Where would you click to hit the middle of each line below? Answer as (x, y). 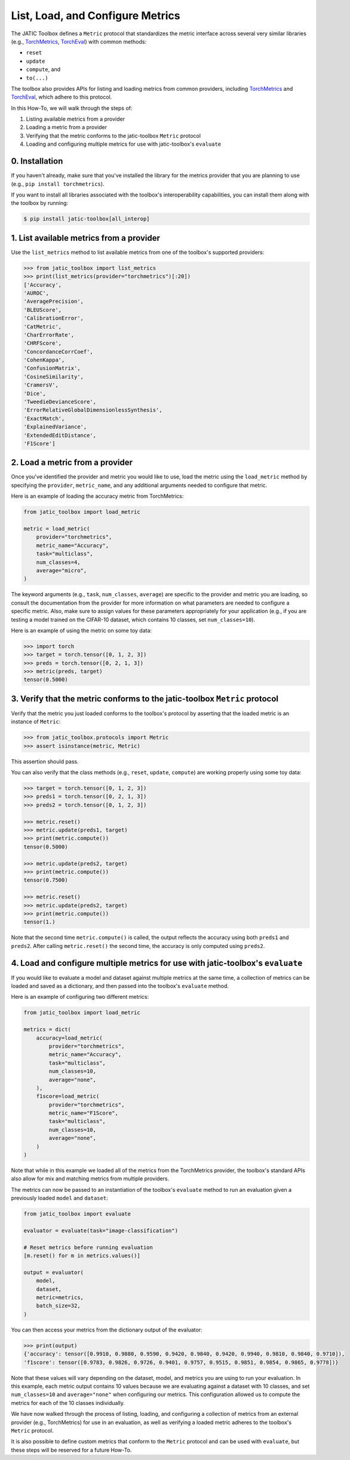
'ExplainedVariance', (55, 427)
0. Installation (37, 161)
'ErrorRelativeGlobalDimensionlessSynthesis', (93, 410)
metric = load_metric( (57, 529)
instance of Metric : (36, 722)
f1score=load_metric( (68, 1096)
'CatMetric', (43, 326)
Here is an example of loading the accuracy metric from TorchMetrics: (97, 496)
